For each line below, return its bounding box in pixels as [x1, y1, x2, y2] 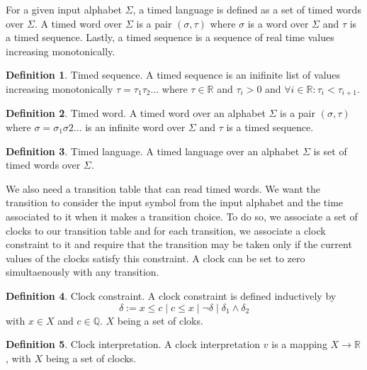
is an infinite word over [85, 120, 186, 135]
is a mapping [271, 337, 327, 352]
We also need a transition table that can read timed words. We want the [6, 181, 321, 196]
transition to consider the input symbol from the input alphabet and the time [6, 195, 344, 210]
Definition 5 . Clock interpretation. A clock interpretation [6, 337, 261, 352]
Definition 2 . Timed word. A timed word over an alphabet [6, 106, 266, 120]
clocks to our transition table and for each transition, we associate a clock [6, 223, 326, 237]
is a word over [247, 16, 309, 30]
